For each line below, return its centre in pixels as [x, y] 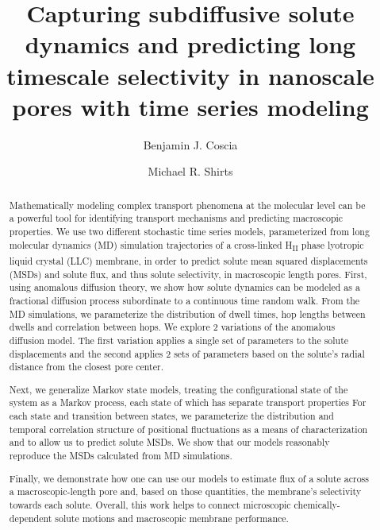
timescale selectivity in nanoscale [190, 75]
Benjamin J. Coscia [190, 144]
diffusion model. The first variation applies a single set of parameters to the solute [179, 340]
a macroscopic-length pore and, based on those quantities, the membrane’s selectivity [185, 491]
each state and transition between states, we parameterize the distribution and [171, 416]
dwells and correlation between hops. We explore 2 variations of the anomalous [172, 327]
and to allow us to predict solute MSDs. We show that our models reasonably [169, 442]
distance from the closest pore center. [86, 367]
